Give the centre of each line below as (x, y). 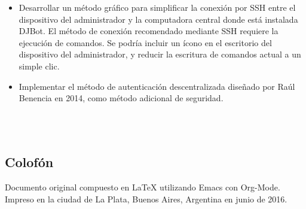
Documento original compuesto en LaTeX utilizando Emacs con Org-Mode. (143, 187)
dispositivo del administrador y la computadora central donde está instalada (158, 19)
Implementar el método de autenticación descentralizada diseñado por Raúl (157, 86)
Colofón (29, 162)
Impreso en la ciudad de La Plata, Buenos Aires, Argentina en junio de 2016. (146, 199)
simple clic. (39, 66)
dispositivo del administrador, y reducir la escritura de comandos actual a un (160, 54)
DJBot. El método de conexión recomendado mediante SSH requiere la (149, 31)
